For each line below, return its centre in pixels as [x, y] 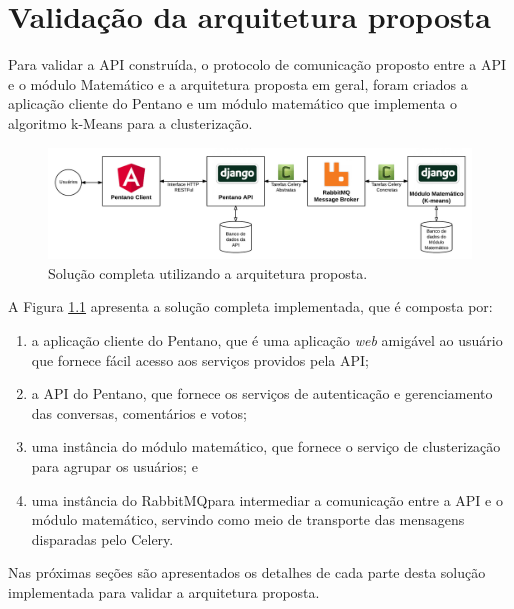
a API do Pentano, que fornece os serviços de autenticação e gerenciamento [262, 393]
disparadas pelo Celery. [102, 538]
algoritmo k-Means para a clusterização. [130, 122]
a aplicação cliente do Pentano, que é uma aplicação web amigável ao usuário [267, 340]
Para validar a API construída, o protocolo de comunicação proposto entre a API [257, 64]
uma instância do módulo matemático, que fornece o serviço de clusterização [266, 446]
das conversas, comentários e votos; [139, 412]
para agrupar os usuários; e [114, 466]
